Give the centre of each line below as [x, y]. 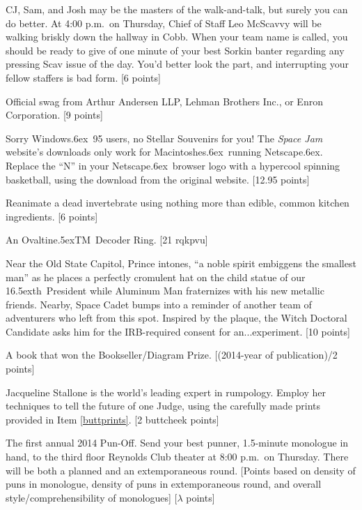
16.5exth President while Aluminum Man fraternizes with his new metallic [165, 291]
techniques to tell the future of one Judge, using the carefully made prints [163, 406]
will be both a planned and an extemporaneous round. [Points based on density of [181, 470]
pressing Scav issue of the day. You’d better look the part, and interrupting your [177, 64]
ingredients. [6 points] [52, 216]
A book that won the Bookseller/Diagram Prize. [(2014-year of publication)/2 [172, 355]
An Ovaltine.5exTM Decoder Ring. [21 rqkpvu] [107, 240]
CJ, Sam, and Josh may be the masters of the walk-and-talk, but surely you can [177, 9]
